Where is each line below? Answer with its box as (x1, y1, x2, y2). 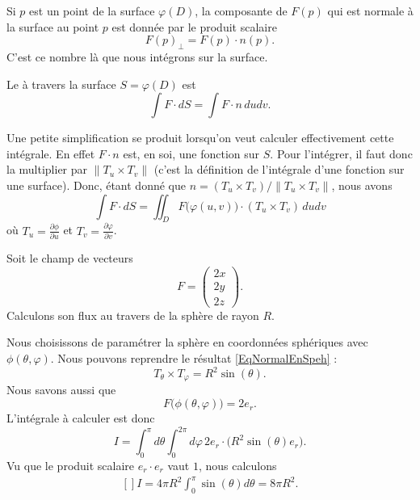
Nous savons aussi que (6, 381, 116, 398)
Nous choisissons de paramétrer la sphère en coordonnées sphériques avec (6, 334, 368, 351)
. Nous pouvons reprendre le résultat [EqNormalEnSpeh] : (50, 349, 338, 366)
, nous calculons (198, 456, 277, 473)
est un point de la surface (29, 2, 155, 19)
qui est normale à (327, 2, 414, 19)
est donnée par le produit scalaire (111, 18, 277, 35)
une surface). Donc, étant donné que (6, 176, 186, 193)
